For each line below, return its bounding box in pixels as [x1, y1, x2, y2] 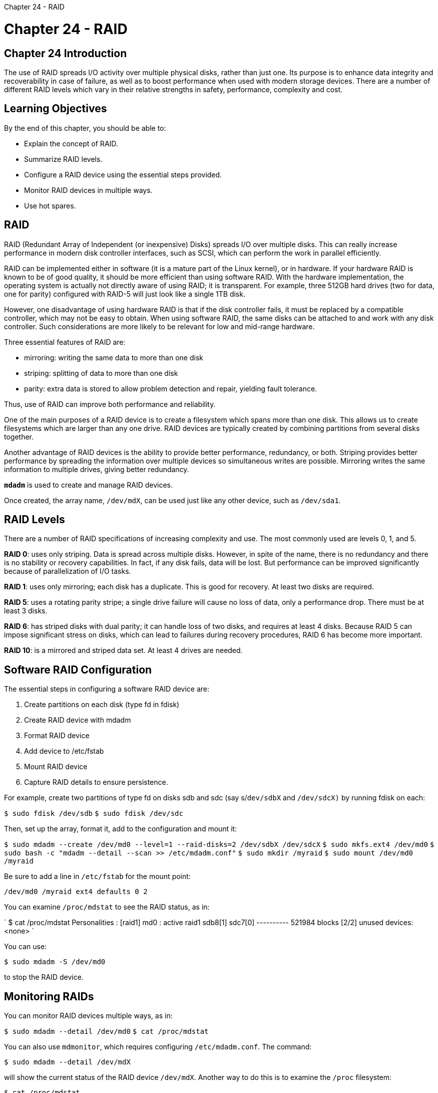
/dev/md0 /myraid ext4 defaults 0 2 [4, 888, 148, 896]
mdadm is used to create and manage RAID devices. [4, 480, 173, 489]
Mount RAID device [24, 762, 88, 771]
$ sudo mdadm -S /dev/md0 [4, 958, 106, 966]
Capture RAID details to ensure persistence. [24, 778, 168, 787]
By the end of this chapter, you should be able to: [4, 123, 166, 132]
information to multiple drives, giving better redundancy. [4, 465, 189, 474]
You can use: [4, 942, 47, 951]
